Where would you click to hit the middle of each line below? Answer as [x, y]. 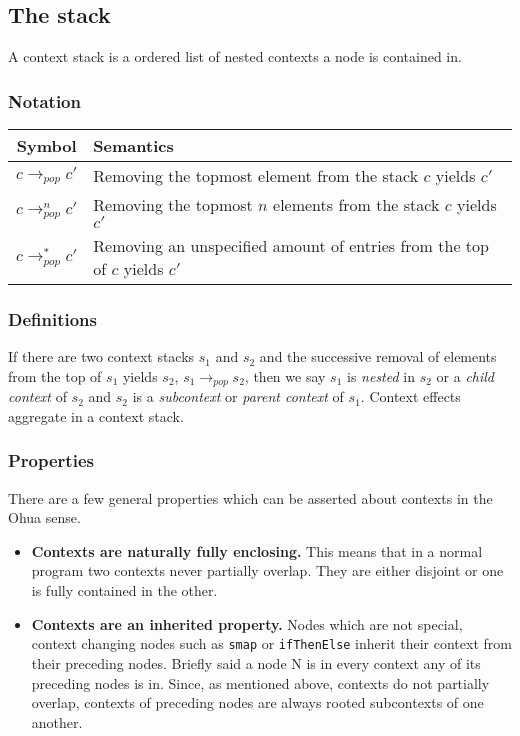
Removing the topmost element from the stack [256, 176]
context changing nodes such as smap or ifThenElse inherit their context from [271, 643]
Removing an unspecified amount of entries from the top [291, 246]
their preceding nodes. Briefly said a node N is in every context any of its [256, 662]
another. [57, 721]
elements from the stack [356, 205]
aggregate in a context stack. [96, 415]
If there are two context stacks [101, 356]
